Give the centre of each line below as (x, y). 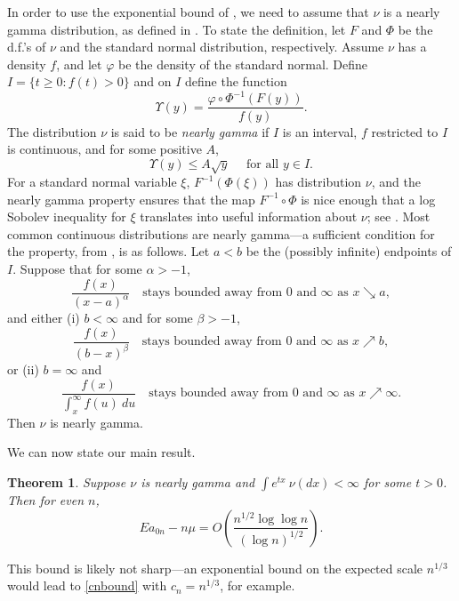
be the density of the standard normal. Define (243, 64)
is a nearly (411, 12)
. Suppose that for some (77, 269)
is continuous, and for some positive (105, 149)
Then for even (46, 500)
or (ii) (23, 369)
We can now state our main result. (101, 452)
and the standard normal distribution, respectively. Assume (222, 47)
